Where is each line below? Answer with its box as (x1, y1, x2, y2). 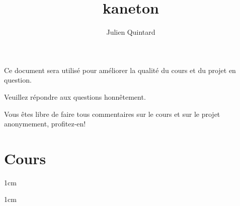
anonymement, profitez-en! (4, 118, 86, 129)
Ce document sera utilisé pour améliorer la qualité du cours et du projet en (4, 64, 236, 75)
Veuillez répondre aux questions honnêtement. (4, 91, 146, 102)
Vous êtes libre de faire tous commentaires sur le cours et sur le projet (4, 108, 220, 119)
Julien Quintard (106, 27, 155, 37)
